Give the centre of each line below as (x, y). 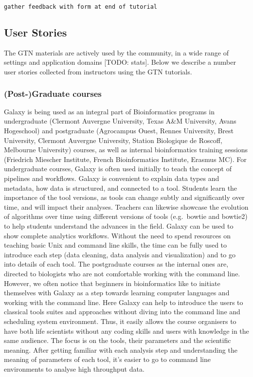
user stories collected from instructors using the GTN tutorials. (98, 72)
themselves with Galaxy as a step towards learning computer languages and (117, 293)
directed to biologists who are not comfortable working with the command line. (122, 273)
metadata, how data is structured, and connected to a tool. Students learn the (121, 188)
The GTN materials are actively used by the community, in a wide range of (116, 52)
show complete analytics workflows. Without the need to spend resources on (117, 235)
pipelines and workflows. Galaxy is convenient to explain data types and (112, 178)
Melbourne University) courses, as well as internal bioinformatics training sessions (126, 150)
